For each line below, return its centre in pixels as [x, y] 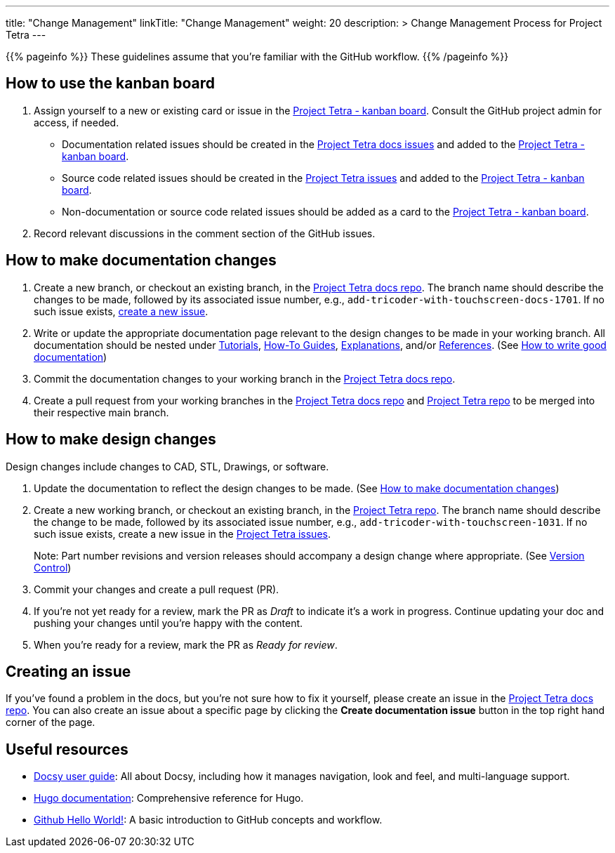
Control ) [53, 567]
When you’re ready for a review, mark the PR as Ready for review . [186, 644]
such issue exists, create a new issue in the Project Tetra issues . [182, 534]
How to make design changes [111, 439]
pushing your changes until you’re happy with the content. [168, 623]
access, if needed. [77, 122]
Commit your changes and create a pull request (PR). [157, 589]
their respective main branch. [101, 412]
